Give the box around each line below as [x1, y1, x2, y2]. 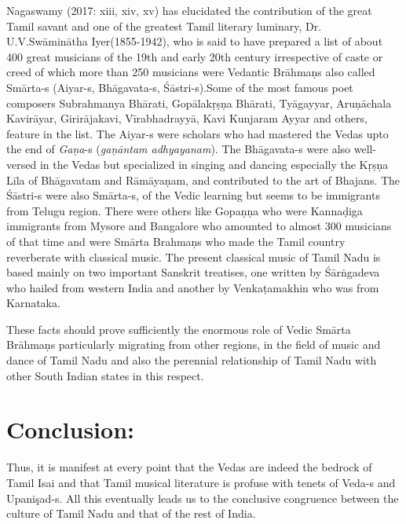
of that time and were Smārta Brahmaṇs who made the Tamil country [6, 233, 346, 249]
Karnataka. [6, 295, 60, 311]
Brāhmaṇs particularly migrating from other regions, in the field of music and [6, 336, 381, 353]
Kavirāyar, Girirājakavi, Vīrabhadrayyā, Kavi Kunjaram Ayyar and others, [6, 110, 368, 126]
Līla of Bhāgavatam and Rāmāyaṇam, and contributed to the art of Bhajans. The [6, 171, 401, 188]
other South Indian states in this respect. [6, 367, 204, 383]
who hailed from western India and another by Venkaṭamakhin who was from [6, 279, 379, 295]
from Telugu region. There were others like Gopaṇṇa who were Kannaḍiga [6, 202, 363, 218]
